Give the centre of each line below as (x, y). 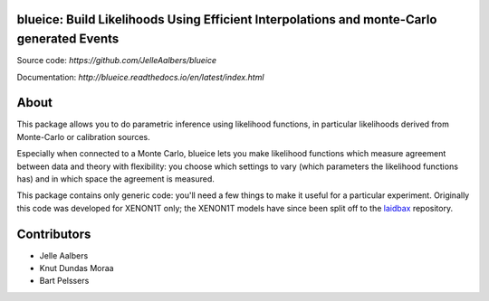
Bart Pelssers (64, 281)
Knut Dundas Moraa (77, 268)
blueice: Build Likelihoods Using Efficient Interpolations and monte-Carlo (227, 19)
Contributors (54, 234)
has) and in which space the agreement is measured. (115, 179)
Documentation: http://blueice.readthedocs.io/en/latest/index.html (140, 77)
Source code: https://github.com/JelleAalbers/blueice (117, 61)
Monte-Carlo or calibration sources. (83, 136)
